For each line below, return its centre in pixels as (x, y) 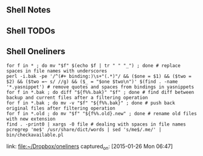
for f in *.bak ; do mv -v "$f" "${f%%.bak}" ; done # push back (91, 103)
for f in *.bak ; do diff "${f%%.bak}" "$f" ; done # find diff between (100, 92)
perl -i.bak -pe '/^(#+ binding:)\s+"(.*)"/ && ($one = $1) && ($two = (99, 76)
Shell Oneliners (36, 51)
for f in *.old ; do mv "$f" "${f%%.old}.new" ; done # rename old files (102, 113)
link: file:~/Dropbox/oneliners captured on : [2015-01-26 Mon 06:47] (90, 147)
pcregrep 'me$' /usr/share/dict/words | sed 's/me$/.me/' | (84, 129)
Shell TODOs (31, 31)
